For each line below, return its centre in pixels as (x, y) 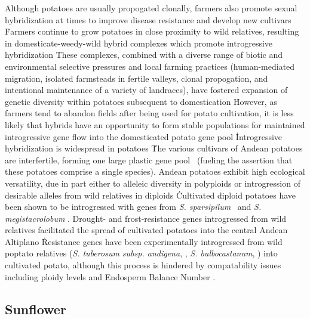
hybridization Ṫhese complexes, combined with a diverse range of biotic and (144, 55)
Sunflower (36, 309)
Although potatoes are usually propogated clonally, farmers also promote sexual (151, 8)
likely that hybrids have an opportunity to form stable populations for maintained (155, 124)
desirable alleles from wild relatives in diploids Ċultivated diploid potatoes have (151, 195)
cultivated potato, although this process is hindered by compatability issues (143, 265)
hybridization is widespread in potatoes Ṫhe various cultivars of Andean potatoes (154, 148)
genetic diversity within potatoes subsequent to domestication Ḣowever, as (141, 101)
